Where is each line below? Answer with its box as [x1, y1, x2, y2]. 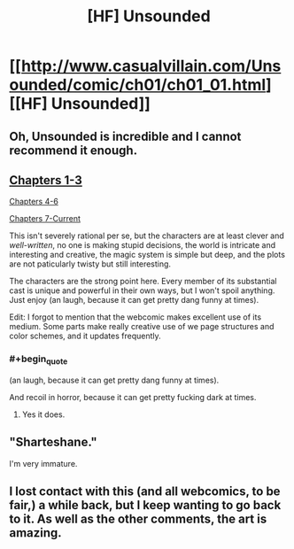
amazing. [9, 525, 62, 541]
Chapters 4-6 [9, 197, 59, 207]
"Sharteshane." [9, 435, 97, 450]
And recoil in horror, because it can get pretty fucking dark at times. [9, 391, 257, 402]
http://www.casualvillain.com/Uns [20, 56, 282, 76]
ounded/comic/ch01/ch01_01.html [9, 75, 267, 95]
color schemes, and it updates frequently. [9, 330, 161, 342]
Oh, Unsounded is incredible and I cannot [9, 128, 242, 143]
